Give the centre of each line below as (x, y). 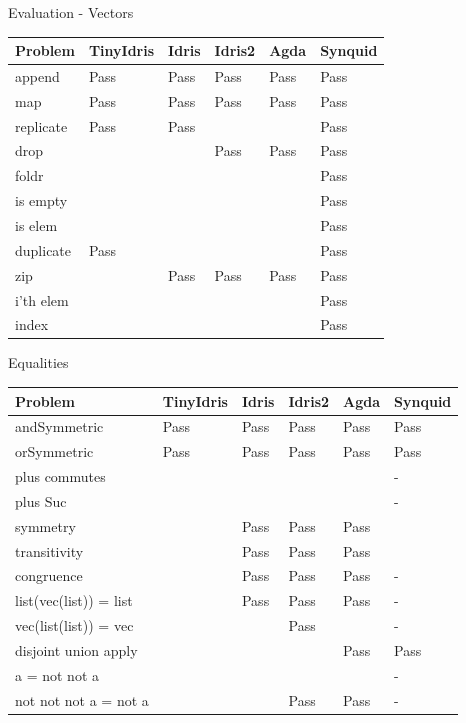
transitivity (49, 550)
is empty (41, 200)
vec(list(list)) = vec (74, 625)
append (37, 75)
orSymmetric (54, 451)
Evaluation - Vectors (71, 12)
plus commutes (60, 476)
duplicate (43, 249)
